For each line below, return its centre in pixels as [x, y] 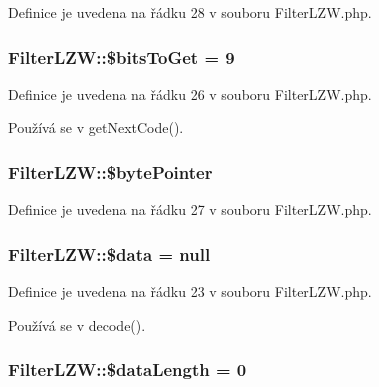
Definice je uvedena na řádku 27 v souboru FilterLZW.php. [190, 209]
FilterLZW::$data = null [109, 253]
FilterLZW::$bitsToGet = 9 [121, 56]
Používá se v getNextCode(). [96, 127]
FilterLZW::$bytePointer [110, 171]
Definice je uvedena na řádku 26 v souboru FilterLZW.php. [190, 93]
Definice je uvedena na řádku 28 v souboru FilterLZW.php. [190, 12]
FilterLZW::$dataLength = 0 [127, 369]
